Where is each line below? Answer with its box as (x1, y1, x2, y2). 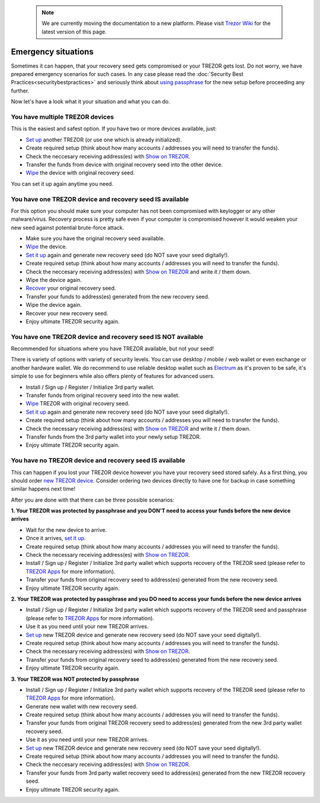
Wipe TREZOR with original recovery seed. (25, 400, 130, 407)
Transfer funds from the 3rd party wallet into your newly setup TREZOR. (25, 433, 201, 440)
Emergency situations (11, 46, 94, 56)
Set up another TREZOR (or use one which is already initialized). (25, 136, 182, 143)
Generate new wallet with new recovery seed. (25, 703, 137, 710)
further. (11, 87, 30, 94)
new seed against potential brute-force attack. (11, 224, 124, 231)
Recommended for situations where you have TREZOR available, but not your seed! (11, 345, 215, 353)
